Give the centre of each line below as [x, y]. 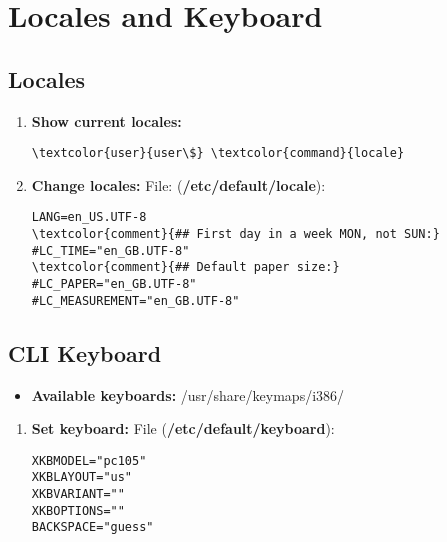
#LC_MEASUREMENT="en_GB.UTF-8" [135, 300]
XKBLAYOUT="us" [82, 477]
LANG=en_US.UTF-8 [89, 217]
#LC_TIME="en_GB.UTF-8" [110, 250]
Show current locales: [106, 120]
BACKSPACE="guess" [92, 527]
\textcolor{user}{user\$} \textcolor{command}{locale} [218, 153]
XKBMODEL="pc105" [89, 460]
